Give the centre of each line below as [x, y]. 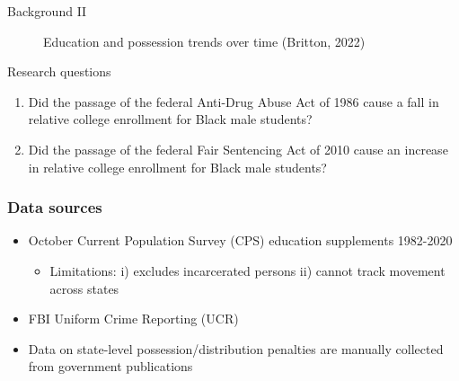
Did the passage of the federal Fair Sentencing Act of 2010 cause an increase [238, 149]
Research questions [59, 71]
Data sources [55, 207]
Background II [47, 11]
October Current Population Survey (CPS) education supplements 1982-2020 [240, 240]
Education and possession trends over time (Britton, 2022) [204, 41]
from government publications [110, 366]
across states [84, 288]
